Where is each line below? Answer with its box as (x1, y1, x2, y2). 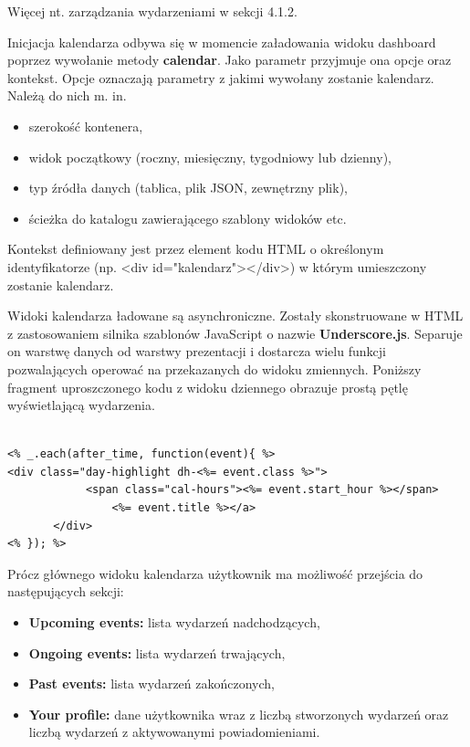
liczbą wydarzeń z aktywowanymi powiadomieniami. (28, 722, 320, 742)
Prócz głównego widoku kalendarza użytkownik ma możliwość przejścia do (7, 563, 423, 583)
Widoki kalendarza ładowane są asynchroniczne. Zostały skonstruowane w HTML (7, 306, 464, 325)
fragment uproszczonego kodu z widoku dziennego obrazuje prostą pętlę (7, 377, 408, 396)
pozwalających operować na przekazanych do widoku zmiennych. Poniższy (7, 359, 422, 378)
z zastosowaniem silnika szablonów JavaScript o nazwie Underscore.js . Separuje (7, 323, 463, 342)
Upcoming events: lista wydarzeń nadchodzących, (28, 613, 320, 632)
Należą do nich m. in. (7, 86, 127, 105)
